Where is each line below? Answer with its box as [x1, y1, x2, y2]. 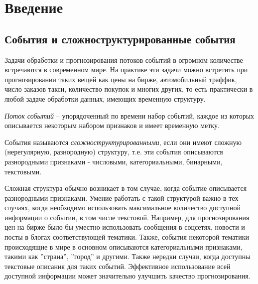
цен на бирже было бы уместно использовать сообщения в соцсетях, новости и [4, 222, 245, 232]
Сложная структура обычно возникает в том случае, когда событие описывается [4, 183, 247, 193]
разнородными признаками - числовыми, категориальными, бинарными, [4, 156, 223, 166]
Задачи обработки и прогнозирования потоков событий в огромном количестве [4, 54, 243, 65]
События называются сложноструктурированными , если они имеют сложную [4, 137, 242, 147]
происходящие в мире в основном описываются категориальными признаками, [4, 241, 243, 252]
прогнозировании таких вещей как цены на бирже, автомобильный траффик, [4, 74, 237, 84]
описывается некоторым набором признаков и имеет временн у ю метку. [4, 120, 220, 131]
